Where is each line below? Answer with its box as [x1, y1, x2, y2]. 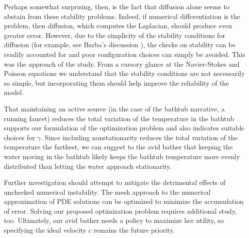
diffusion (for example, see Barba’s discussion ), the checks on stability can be [4, 39, 235, 50]
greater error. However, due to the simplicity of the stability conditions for [4, 30, 225, 40]
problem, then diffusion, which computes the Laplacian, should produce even [4, 20, 232, 31]
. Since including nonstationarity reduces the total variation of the [40, 132, 238, 142]
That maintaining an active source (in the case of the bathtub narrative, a [4, 103, 225, 113]
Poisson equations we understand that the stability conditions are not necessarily [4, 68, 245, 78]
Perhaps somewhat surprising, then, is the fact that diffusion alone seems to [4, 1, 230, 11]
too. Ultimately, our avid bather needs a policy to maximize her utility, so [4, 215, 224, 225]
